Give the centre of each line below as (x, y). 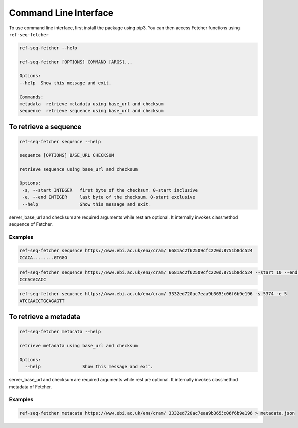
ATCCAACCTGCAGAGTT (42, 301)
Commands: (32, 97)
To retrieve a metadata (45, 317)
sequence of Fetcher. (31, 224)
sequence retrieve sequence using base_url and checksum (92, 111)
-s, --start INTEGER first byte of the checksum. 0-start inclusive (110, 190)
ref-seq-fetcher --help (49, 48)
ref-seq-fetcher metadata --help (60, 332)
